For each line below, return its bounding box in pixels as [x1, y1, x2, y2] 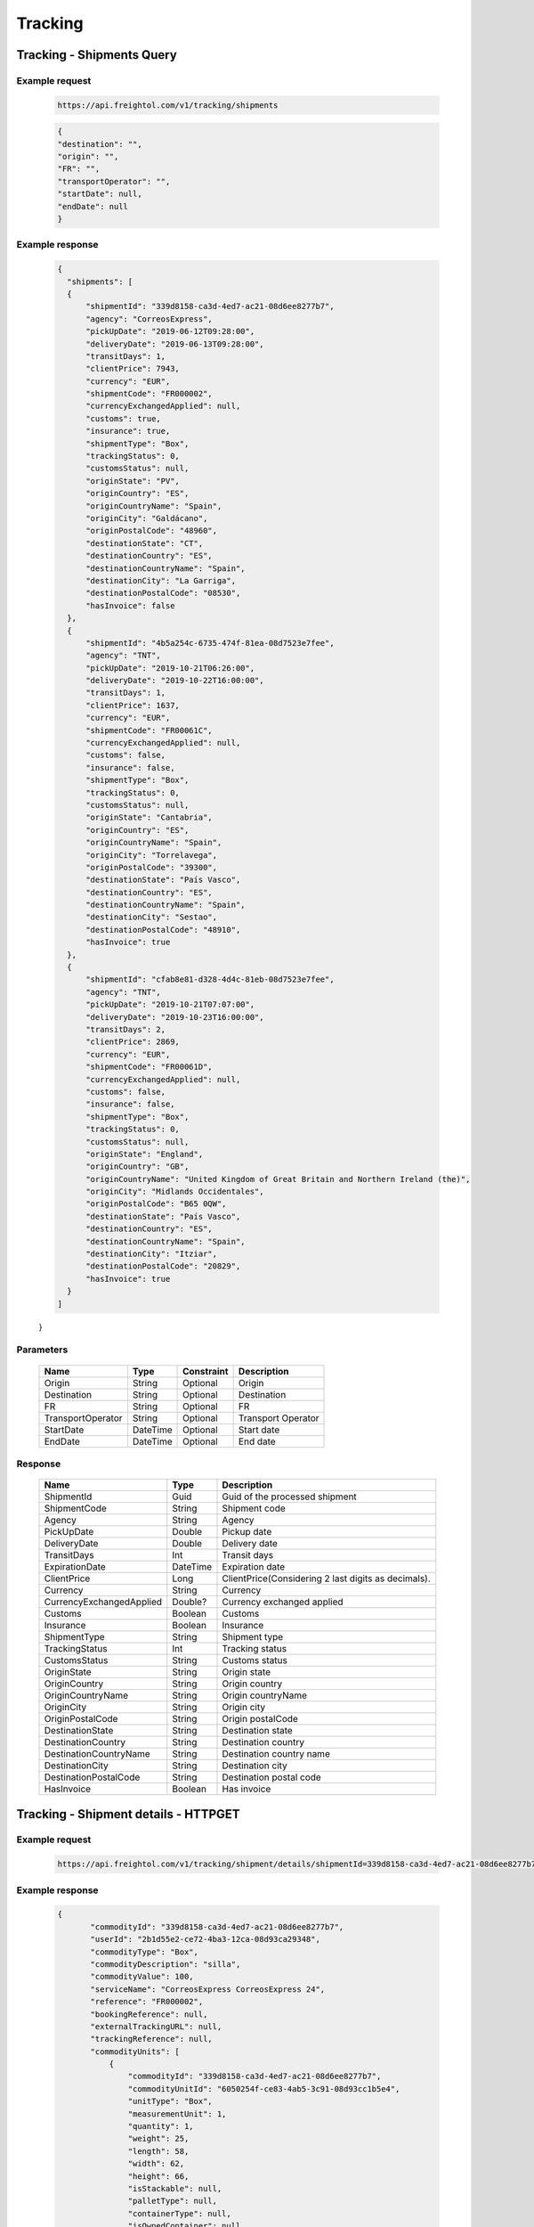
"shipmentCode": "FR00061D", [85, 1062, 213, 1073]
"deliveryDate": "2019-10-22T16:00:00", [85, 675, 264, 686]
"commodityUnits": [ [90, 2046, 180, 2057]
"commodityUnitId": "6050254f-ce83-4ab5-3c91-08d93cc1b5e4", [127, 2084, 400, 2093]
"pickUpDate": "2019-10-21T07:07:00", [85, 999, 255, 1010]
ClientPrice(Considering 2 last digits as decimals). [222, 1572, 431, 1585]
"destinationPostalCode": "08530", [85, 588, 241, 599]
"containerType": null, [127, 2208, 231, 2218]
